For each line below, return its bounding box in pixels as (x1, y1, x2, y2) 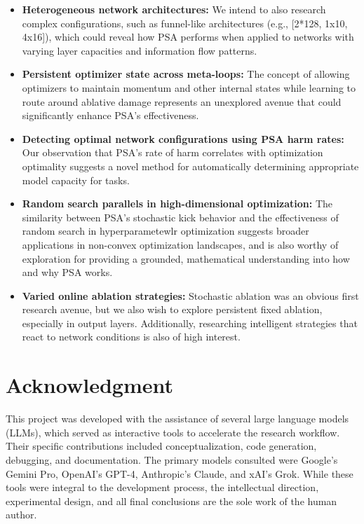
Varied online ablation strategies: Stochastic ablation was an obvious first (22, 288, 359, 303)
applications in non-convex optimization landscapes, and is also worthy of (22, 237, 339, 251)
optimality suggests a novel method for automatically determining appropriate (22, 158, 359, 173)
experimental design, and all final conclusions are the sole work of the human (6, 493, 337, 508)
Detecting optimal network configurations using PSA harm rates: (22, 131, 344, 146)
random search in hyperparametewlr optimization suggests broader (22, 223, 309, 238)
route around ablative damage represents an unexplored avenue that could (22, 94, 342, 109)
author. (6, 507, 37, 522)
